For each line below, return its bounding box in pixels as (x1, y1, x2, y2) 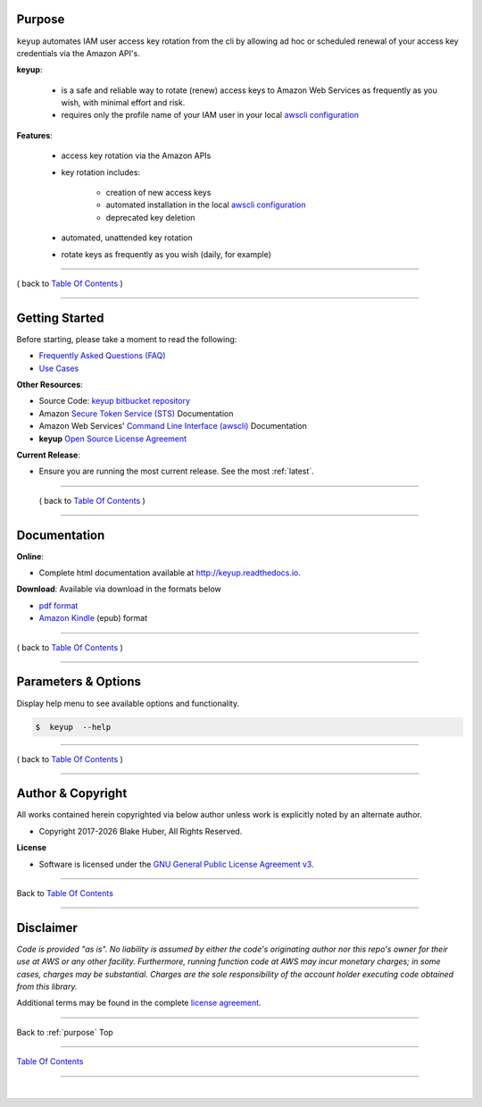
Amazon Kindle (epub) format (38, 613, 148, 624)
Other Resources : (16, 380, 84, 390)
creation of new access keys (105, 188, 212, 198)
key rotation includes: (61, 166, 141, 178)
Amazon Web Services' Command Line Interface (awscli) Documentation (38, 421, 308, 432)
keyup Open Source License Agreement (38, 433, 187, 444)
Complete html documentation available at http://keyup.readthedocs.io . (38, 567, 301, 578)
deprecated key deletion (105, 212, 195, 222)
